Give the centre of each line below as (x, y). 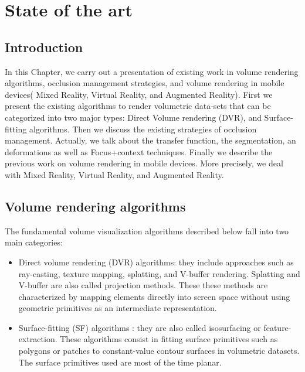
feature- (277, 327)
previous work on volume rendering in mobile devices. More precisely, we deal (144, 163)
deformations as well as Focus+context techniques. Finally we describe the (139, 151)
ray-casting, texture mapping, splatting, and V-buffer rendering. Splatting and (159, 273)
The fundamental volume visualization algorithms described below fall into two (147, 231)
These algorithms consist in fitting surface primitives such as (169, 339)
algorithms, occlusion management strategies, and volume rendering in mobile (145, 83)
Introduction (44, 47)
